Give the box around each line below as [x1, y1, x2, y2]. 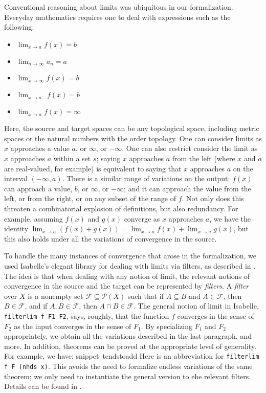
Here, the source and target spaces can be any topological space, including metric [4, 123, 259, 134]
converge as [124, 213, 160, 224]
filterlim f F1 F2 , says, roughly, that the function [4, 310, 169, 321]
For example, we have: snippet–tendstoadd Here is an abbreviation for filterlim [4, 351, 259, 361]
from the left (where [172, 153, 235, 164]
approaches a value [10, 143, 70, 154]
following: [4, 21, 34, 32]
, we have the [209, 213, 251, 224]
